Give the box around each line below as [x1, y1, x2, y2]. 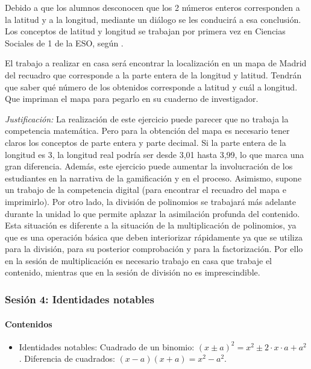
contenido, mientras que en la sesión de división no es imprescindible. [5, 266, 260, 279]
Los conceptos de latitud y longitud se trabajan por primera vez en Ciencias [5, 25, 286, 37]
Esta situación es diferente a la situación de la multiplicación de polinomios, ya [5, 219, 297, 232]
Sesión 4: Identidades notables [5, 291, 154, 306]
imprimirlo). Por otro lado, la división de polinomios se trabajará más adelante [5, 195, 296, 207]
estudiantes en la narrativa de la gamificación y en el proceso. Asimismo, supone [5, 171, 302, 184]
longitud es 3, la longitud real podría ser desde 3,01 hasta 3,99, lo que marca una [5, 148, 304, 160]
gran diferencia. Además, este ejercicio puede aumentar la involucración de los [5, 160, 293, 172]
